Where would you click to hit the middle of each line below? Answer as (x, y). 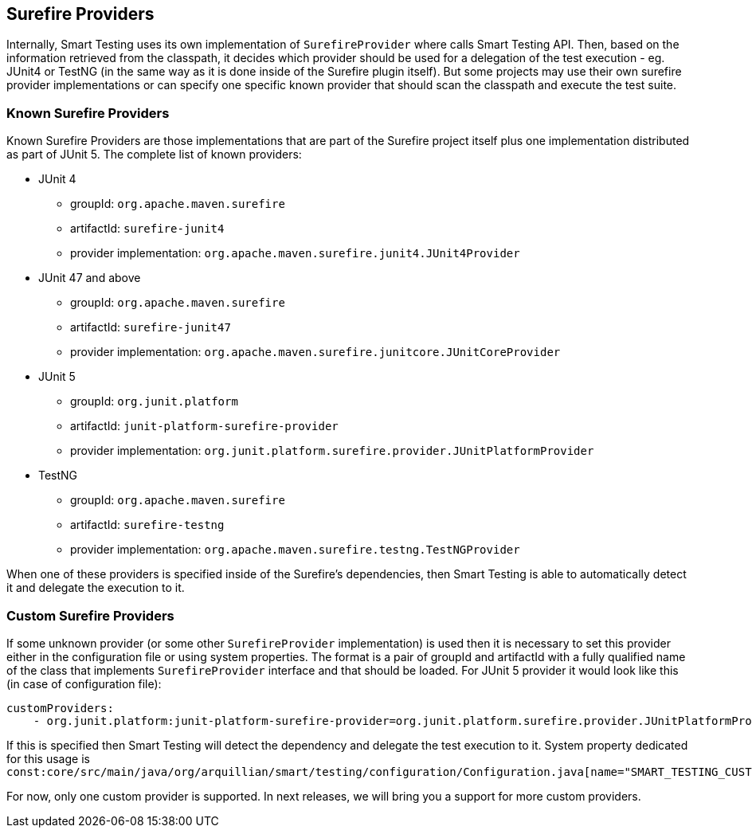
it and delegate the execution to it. (96, 588)
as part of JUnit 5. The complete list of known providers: (154, 155)
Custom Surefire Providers (90, 615)
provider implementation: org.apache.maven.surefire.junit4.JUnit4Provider (295, 253)
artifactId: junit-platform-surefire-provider (204, 426)
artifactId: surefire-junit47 (151, 327)
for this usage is (48, 758)
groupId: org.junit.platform (154, 401)
